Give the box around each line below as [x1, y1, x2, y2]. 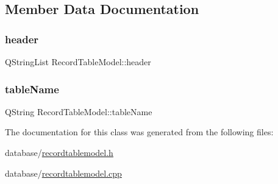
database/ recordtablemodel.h [5, 146, 113, 158]
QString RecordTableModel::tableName [5, 105, 152, 118]
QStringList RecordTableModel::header [5, 55, 151, 68]
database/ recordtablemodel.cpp [5, 166, 122, 179]
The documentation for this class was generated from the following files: [5, 126, 274, 138]
